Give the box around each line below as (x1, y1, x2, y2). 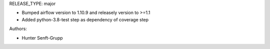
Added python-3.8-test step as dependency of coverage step (21, 16, 149, 22)
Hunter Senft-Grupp (21, 35, 63, 41)
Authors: (9, 26, 27, 32)
